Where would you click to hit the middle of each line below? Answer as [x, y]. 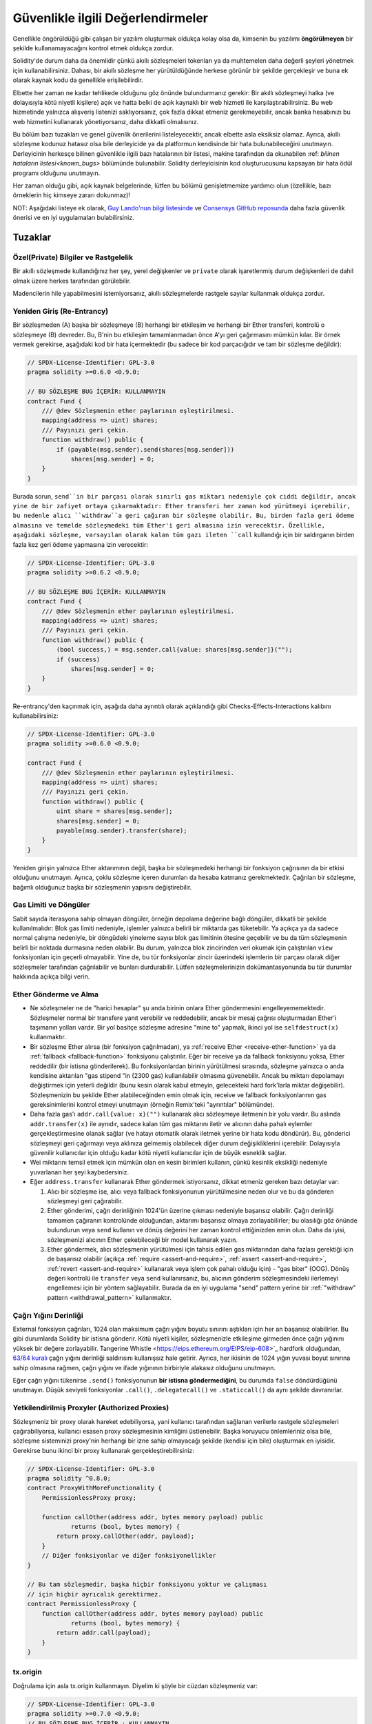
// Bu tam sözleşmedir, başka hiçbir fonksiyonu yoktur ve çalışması [147, 1585]
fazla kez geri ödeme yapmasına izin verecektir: [80, 544]
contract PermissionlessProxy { [82, 1604]
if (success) [78, 659]
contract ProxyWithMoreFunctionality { [94, 1488]
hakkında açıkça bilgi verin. [51, 976]
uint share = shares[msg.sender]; [114, 811]
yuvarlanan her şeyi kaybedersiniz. [80, 1172]
